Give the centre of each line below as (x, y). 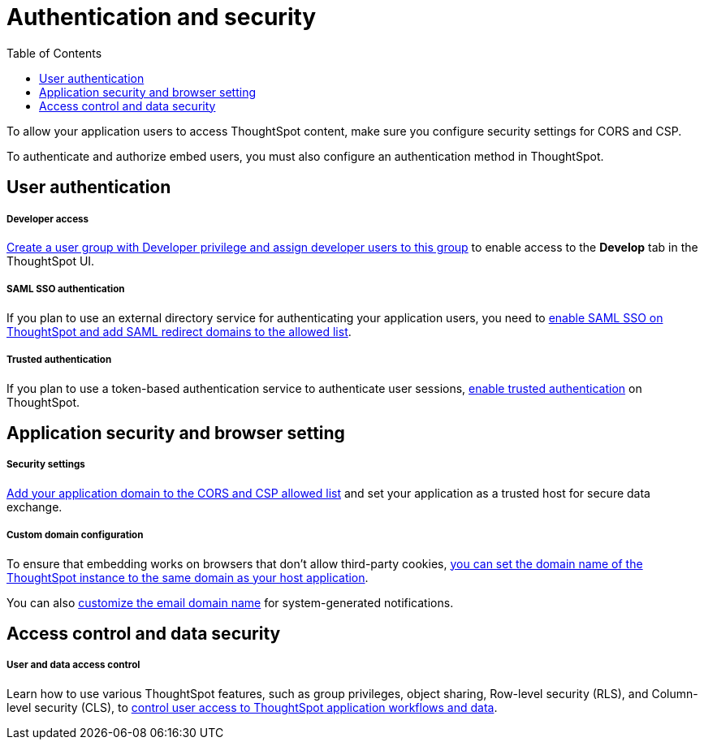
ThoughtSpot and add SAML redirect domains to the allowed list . (179, 331)
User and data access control (73, 665)
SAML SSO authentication (66, 289)
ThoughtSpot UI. (51, 261)
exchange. (35, 507)
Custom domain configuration (75, 535)
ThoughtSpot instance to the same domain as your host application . (188, 577)
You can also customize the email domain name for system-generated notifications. (230, 602)
